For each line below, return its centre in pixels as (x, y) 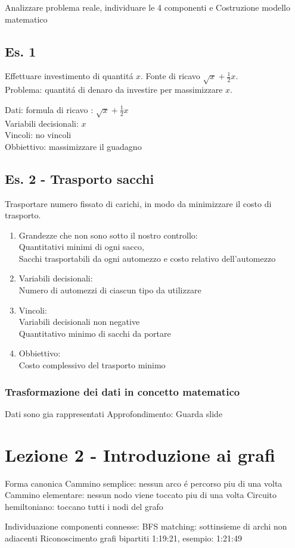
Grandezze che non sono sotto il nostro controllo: (108, 235)
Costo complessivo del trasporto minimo (92, 365)
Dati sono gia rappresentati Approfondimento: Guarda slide (114, 413)
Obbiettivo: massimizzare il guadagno (73, 146)
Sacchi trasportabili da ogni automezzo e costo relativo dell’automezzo (147, 258)
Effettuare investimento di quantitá (69, 76)
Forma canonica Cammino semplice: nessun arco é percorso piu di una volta (144, 483)
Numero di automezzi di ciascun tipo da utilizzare (110, 290)
